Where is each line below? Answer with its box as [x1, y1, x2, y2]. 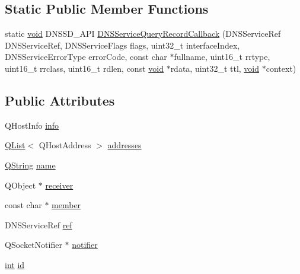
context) [266, 62, 296, 74]
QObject [5, 179, 36, 191]
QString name [5, 158, 56, 171]
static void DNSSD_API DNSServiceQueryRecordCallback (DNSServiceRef [5, 27, 281, 40]
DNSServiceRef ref [5, 218, 72, 231]
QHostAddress [39, 139, 91, 151]
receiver [45, 179, 74, 191]
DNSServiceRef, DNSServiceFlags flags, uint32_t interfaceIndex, [5, 39, 240, 51]
